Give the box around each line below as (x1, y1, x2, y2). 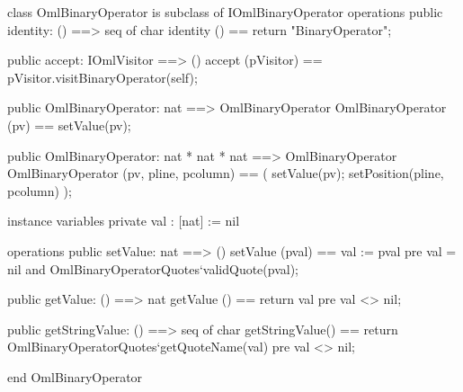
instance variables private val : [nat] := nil (7, 211, 240, 230)
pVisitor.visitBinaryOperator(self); (7, 67, 198, 86)
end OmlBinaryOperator (7, 367, 143, 386)
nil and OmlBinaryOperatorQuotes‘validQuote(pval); (7, 259, 299, 278)
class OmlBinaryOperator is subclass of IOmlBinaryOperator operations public (7, 3, 443, 21)
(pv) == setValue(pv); (7, 115, 131, 134)
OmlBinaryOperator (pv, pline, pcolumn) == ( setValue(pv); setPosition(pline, (7, 164, 444, 183)
